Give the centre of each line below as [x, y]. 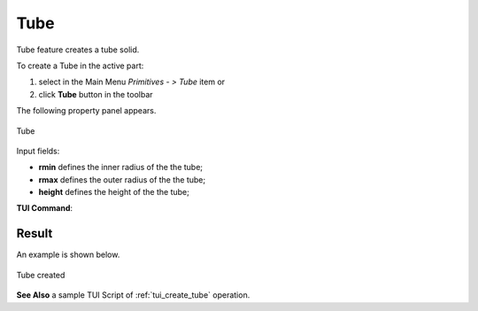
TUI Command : [45, 208]
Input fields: [38, 151]
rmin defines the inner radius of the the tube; [121, 167]
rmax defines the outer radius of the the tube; [122, 179]
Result [35, 233]
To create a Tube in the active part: [80, 66]
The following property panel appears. [86, 111]
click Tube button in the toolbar [96, 94]
